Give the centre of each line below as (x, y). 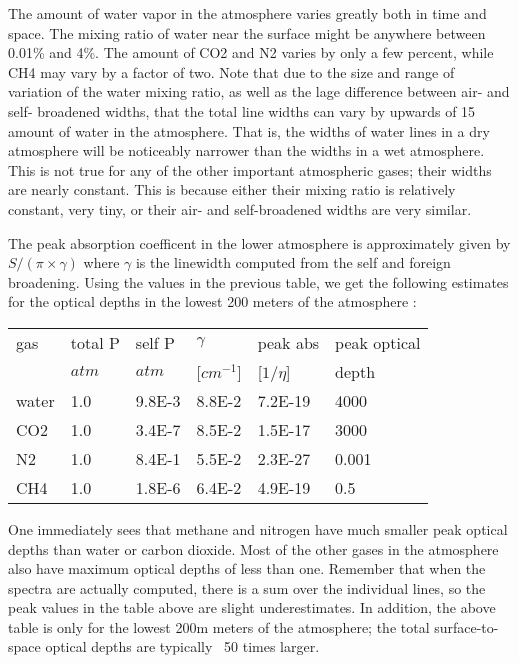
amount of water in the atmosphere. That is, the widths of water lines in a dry (249, 130)
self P (155, 342)
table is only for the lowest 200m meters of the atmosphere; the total (219, 626)
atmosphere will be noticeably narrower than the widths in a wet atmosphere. (246, 150)
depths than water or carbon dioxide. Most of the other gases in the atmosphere (253, 548)
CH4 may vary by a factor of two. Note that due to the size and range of (231, 71)
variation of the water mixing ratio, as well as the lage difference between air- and (259, 91)
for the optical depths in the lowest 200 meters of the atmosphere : (212, 301)
